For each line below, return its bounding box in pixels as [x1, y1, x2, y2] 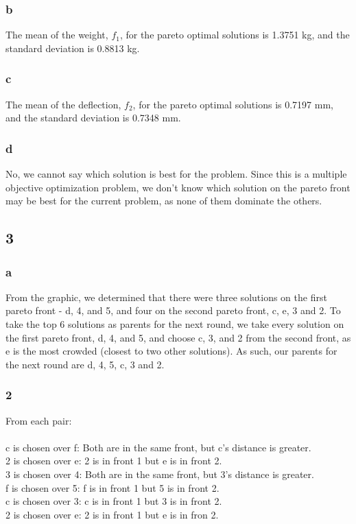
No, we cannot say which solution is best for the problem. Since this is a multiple [5, 167, 347, 181]
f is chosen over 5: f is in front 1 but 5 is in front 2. [5, 480, 219, 495]
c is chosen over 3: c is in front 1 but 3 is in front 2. [5, 494, 222, 508]
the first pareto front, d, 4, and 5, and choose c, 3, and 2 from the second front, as [5, 330, 351, 344]
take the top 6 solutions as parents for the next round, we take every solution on [5, 317, 344, 331]
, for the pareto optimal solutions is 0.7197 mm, [132, 97, 333, 111]
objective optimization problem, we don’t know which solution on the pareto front [5, 180, 351, 194]
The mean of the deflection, [5, 97, 121, 111]
